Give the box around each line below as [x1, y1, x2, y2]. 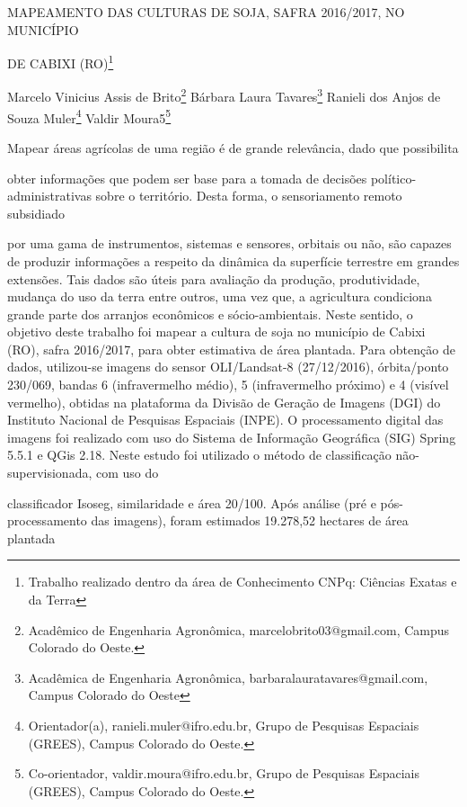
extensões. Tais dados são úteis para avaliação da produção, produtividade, [7, 269, 420, 288]
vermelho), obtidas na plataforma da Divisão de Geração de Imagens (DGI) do [7, 392, 441, 411]
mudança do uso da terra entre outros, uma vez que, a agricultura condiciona [7, 287, 432, 306]
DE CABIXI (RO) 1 [7, 51, 114, 72]
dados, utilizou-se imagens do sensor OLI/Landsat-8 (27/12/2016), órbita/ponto [7, 357, 449, 376]
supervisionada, [7, 463, 93, 482]
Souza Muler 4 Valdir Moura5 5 [7, 105, 172, 127]
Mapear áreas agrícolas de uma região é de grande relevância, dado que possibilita [7, 138, 459, 157]
